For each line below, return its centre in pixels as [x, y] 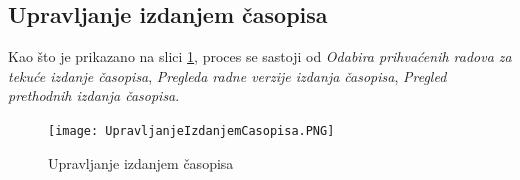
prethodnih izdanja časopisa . [94, 95]
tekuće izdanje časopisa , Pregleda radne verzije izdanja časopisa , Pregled [227, 75]
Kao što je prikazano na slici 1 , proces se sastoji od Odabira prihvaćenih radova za [260, 56]
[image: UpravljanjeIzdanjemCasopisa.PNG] [191, 130]
